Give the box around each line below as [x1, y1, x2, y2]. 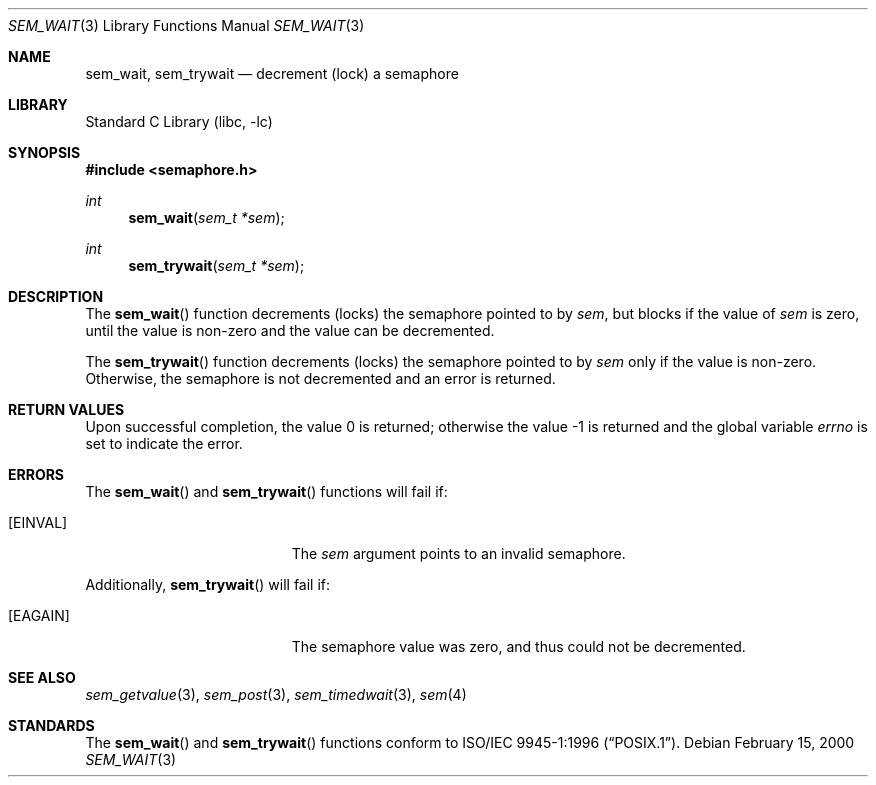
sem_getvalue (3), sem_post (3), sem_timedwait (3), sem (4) [85, 686, 467, 703]
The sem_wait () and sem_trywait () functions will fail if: [85, 483, 448, 500]
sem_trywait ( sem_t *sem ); [128, 257, 305, 274]
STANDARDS [8, 717, 95, 734]
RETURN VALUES [8, 401, 125, 418]
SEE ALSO [8, 669, 76, 686]
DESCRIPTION [8, 288, 104, 305]
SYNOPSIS [8, 144, 81, 161]
